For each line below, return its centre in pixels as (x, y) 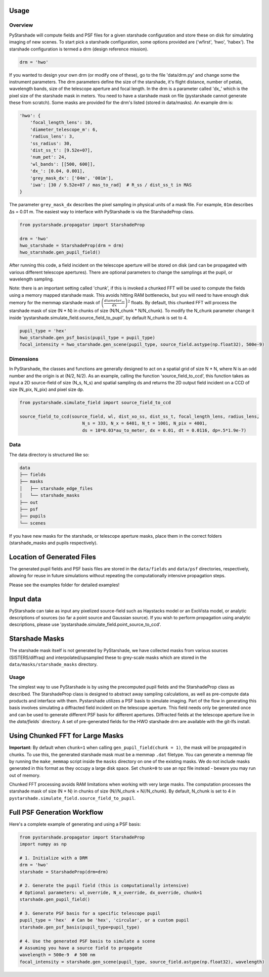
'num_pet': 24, (48, 157)
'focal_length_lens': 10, (61, 123)
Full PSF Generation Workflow (56, 812)
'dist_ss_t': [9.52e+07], (61, 150)
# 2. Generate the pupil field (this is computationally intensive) (104, 886)
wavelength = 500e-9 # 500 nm (58, 955)
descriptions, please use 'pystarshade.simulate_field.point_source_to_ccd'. (85, 625)
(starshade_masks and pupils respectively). (53, 543)
